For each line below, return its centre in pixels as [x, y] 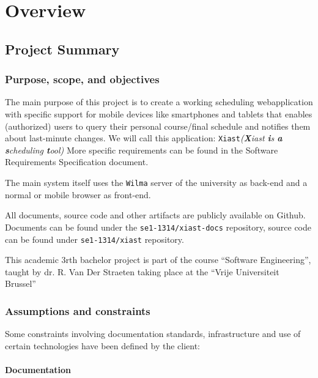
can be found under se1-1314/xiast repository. [94, 239]
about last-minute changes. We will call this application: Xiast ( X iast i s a [144, 138]
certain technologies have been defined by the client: [102, 345]
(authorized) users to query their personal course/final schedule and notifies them [158, 126]
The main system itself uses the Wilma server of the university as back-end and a [156, 182]
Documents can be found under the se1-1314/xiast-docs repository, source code [158, 227]
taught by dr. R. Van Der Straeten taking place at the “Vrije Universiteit [142, 271]
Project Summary [62, 49]
